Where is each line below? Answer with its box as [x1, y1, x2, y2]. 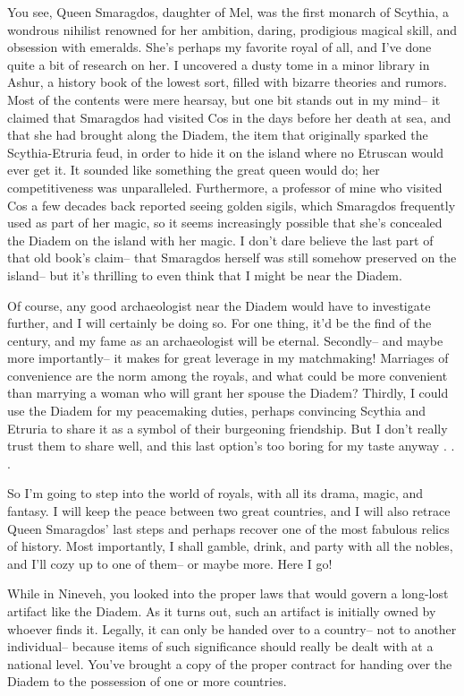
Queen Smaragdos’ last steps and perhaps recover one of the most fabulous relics [7, 519, 450, 537]
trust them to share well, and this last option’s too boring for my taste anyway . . [7, 436, 455, 455]
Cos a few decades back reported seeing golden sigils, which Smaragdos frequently [7, 195, 456, 214]
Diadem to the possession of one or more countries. [7, 672, 287, 691]
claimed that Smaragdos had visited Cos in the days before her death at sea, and [7, 107, 451, 126]
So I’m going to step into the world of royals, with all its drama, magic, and [7, 484, 424, 503]
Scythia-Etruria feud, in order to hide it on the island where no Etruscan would [7, 142, 444, 161]
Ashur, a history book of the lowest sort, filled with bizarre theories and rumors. [7, 73, 447, 91]
